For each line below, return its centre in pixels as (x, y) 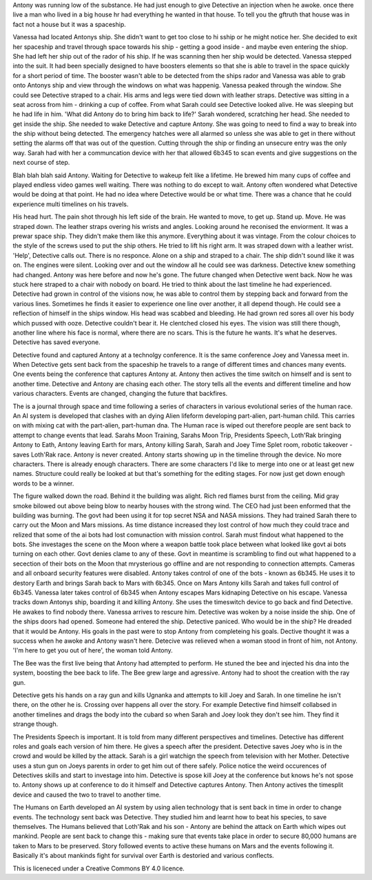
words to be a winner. (43, 483)
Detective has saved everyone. (56, 342)
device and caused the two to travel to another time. (87, 794)
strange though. (35, 724)
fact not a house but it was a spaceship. (70, 24)
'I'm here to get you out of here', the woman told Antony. (93, 650)
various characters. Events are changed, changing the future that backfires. (120, 394)
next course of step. (41, 163)
